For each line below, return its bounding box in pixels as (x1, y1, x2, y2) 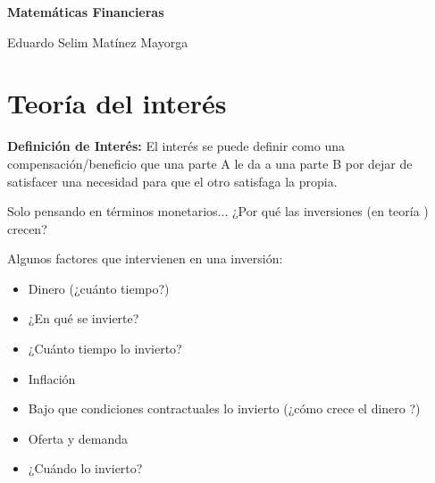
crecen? (7, 219, 47, 237)
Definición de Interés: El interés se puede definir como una (7, 137, 345, 155)
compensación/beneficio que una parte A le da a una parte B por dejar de (7, 154, 413, 172)
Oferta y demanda (28, 429, 129, 447)
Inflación (28, 369, 76, 387)
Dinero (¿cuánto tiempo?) (28, 279, 170, 297)
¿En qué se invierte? (28, 309, 139, 328)
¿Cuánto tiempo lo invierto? (28, 339, 182, 358)
